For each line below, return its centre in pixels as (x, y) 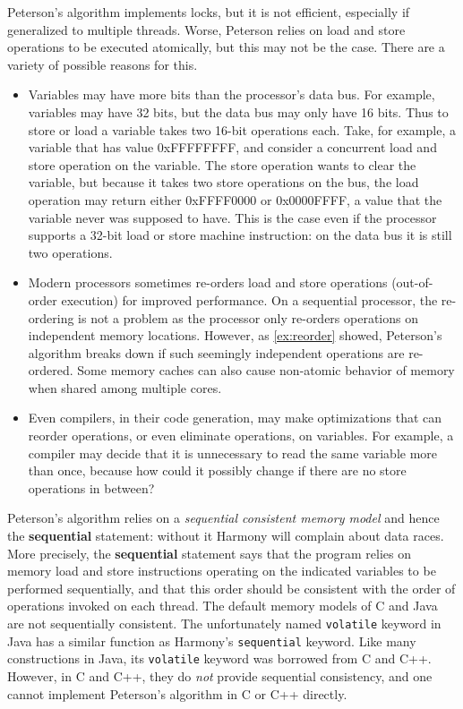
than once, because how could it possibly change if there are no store (217, 470)
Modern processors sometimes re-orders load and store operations (208, 282)
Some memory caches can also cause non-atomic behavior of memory (266, 370)
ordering (51, 317)
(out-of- (412, 282)
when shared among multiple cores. (125, 387)
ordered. (51, 370)
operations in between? (91, 487)
